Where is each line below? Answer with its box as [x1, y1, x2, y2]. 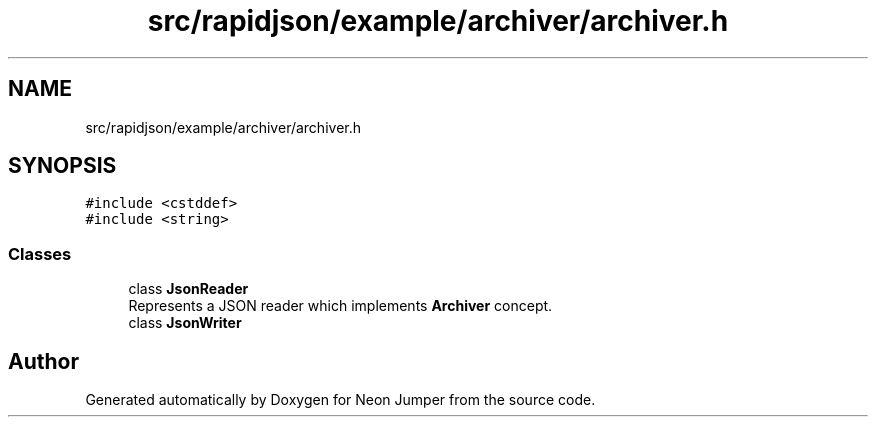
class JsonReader [128, 280, 249, 298]
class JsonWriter [128, 314, 242, 332]
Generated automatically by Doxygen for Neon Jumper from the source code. [85, 391, 596, 409]
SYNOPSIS [8, 153, 117, 179]
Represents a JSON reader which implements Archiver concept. [128, 297, 553, 315]
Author [8, 348, 79, 374]
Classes [8, 243, 72, 264]
